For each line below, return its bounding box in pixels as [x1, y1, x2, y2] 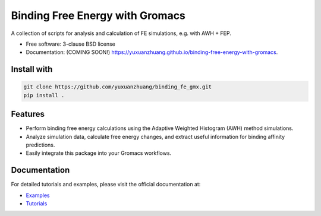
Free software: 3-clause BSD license [26, 40, 115, 47]
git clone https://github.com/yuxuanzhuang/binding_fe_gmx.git [23, 84, 212, 90]
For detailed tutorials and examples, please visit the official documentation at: [11, 181, 201, 188]
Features [11, 109, 45, 119]
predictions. [26, 141, 55, 148]
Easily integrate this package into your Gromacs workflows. [26, 150, 172, 157]
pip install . [23, 92, 65, 99]
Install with [11, 64, 53, 74]
